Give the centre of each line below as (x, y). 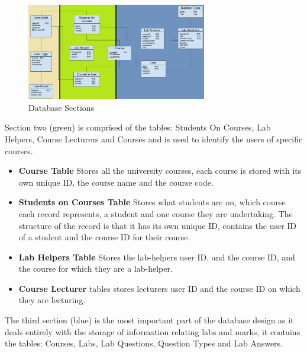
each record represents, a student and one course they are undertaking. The (156, 213)
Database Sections (62, 107)
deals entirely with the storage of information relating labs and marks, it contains (153, 331)
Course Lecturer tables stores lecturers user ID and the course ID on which (159, 288)
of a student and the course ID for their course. (104, 237)
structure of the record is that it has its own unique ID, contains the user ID (158, 225)
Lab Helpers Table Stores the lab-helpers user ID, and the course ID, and (157, 257)
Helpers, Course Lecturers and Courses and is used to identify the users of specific (154, 139)
